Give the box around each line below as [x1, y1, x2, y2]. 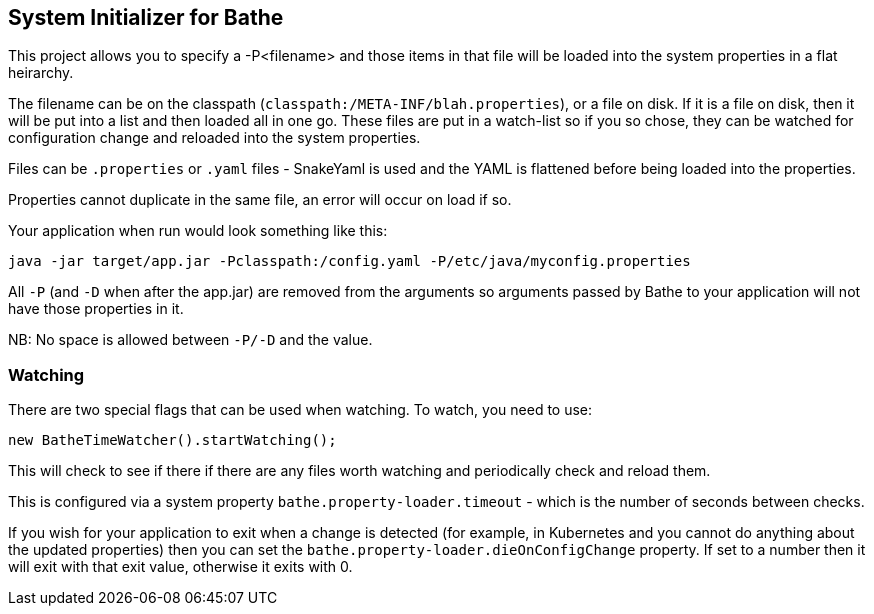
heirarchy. [8, 64, 74, 82]
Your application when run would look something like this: [8, 222, 388, 240]
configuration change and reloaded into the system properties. [8, 129, 421, 147]
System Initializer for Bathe [8, 5, 284, 30]
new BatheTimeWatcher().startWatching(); [8, 432, 337, 449]
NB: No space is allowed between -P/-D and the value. [8, 331, 373, 349]
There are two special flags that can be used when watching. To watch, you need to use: [8, 401, 593, 419]
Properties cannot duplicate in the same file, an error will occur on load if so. [8, 191, 512, 209]
